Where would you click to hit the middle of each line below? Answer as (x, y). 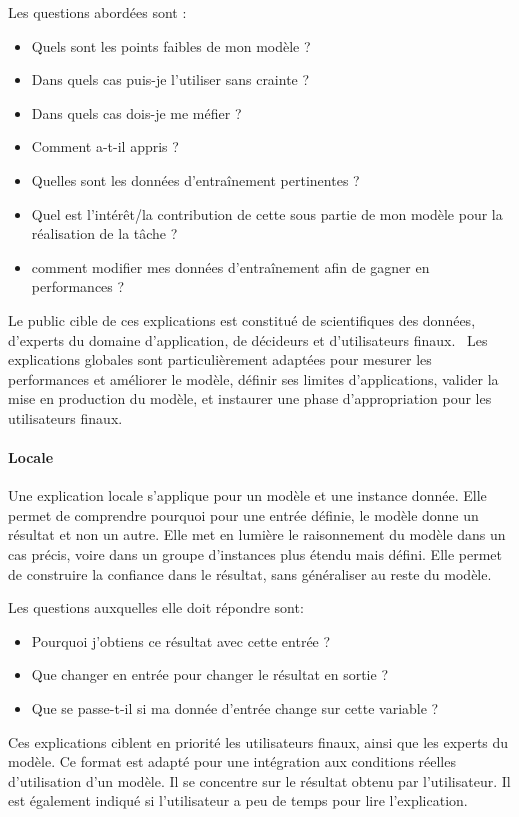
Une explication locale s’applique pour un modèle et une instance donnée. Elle (247, 495)
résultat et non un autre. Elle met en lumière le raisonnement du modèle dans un (257, 534)
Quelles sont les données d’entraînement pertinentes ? (195, 179)
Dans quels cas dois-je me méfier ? (136, 112)
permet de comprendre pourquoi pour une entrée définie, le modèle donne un (243, 514)
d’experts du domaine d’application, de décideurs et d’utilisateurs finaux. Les (248, 339)
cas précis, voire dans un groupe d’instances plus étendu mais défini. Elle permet (255, 554)
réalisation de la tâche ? (104, 233)
